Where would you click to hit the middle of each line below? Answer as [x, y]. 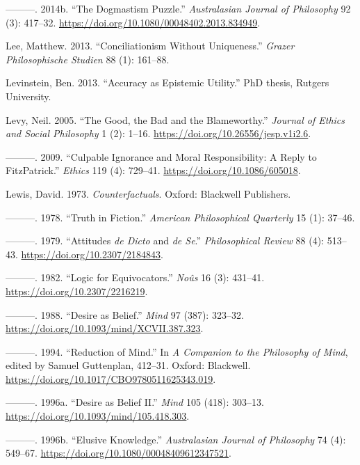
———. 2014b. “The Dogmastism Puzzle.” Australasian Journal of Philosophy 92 [178, 8]
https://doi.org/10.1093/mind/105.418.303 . [98, 416]
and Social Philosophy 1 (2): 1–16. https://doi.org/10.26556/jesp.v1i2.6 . [158, 133]
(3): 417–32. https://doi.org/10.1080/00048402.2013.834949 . [133, 22]
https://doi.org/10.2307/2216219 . [77, 291]
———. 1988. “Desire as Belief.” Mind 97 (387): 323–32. [125, 314]
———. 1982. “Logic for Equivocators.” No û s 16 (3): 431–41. [135, 277]
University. [28, 96]
